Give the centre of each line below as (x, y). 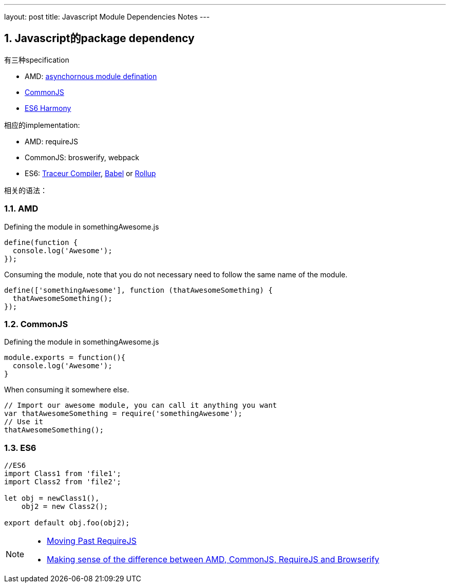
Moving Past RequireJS (92, 541)
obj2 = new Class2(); (65, 507)
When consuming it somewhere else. (67, 390)
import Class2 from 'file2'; (63, 482)
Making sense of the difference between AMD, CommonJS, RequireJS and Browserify (213, 560)
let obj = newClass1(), (52, 498)
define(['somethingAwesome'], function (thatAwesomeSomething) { (138, 290)
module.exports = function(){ (65, 358)
